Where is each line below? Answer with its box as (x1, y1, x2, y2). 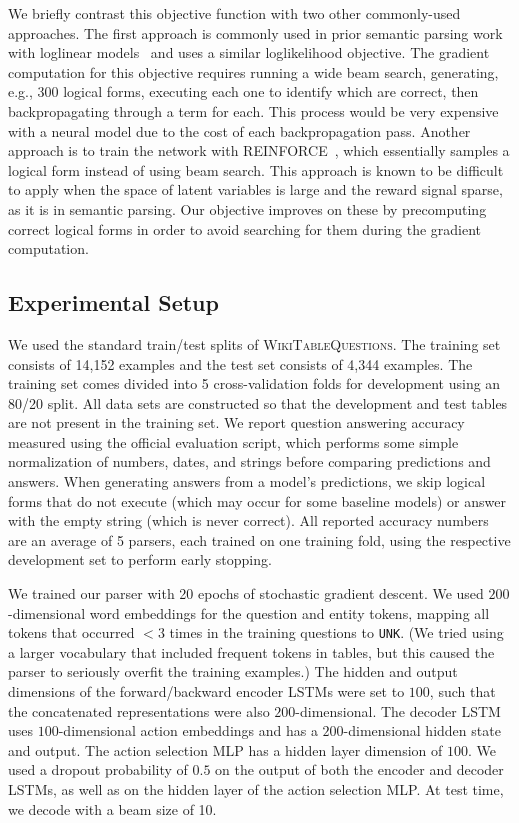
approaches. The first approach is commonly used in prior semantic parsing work (8, 22, 503, 43)
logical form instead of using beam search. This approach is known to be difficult (8, 159, 504, 180)
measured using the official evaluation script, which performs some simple (8, 431, 459, 452)
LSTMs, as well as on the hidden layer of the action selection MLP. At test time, (8, 779, 504, 800)
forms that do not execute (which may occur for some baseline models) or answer (8, 490, 506, 511)
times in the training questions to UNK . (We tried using (169, 622, 504, 643)
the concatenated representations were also (8, 700, 270, 721)
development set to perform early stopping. (8, 549, 272, 570)
